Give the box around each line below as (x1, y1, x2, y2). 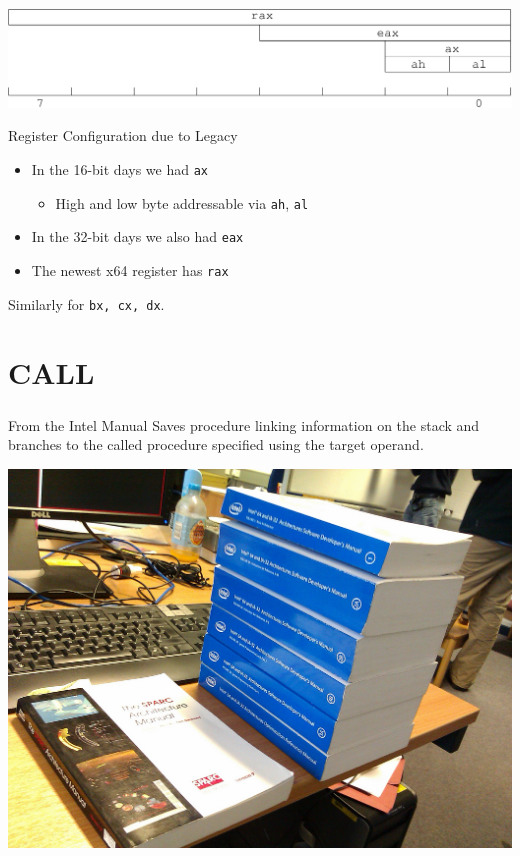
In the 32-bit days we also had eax (31, 226, 244, 247)
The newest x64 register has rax (31, 259, 229, 280)
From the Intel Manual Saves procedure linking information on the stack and (8, 414, 480, 435)
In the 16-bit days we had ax (31, 159, 208, 180)
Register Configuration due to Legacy (8, 125, 238, 146)
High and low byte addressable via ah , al (55, 192, 309, 213)
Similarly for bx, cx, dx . (8, 293, 165, 314)
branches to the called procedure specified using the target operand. (8, 434, 424, 455)
